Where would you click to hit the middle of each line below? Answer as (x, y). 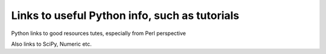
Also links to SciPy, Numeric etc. (51, 44)
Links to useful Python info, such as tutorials (125, 15)
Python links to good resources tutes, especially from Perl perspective (99, 33)
